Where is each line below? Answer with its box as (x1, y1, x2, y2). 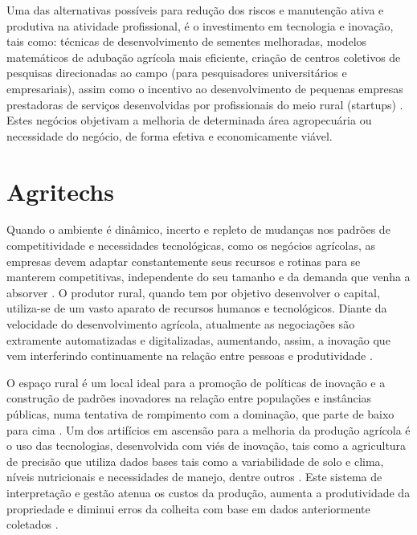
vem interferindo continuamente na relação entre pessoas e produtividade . (6, 347, 373, 364)
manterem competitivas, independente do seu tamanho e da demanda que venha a (6, 268, 411, 285)
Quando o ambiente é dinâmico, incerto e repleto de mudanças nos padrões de (6, 221, 390, 238)
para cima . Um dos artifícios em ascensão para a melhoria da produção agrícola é (6, 421, 411, 438)
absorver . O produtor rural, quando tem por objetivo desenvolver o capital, (6, 284, 380, 300)
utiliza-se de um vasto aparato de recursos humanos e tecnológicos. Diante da (6, 300, 387, 317)
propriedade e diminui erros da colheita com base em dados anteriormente (6, 500, 370, 517)
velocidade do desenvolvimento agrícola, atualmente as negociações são (6, 316, 355, 333)
